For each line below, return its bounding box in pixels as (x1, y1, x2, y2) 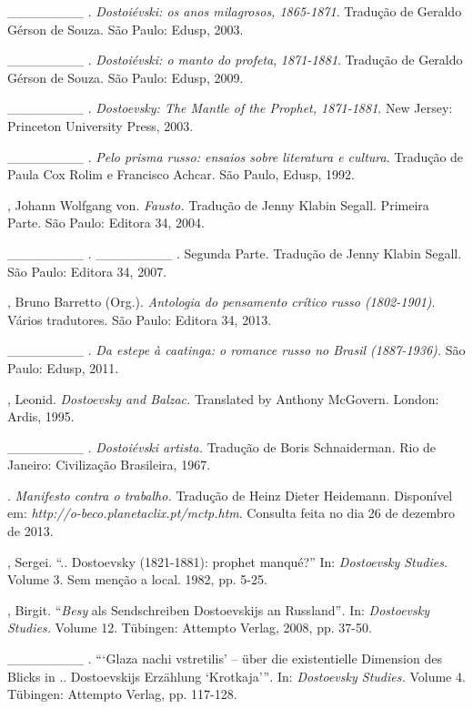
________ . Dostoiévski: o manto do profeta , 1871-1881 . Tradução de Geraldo (7, 50, 463, 69)
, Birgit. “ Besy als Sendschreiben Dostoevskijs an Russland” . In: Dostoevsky (7, 600, 429, 619)
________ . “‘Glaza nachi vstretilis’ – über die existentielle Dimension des (7, 649, 442, 668)
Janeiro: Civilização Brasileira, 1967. (7, 455, 211, 474)
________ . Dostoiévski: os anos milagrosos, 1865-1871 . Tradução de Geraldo (7, 2, 462, 20)
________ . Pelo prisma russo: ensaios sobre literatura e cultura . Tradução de (7, 147, 464, 166)
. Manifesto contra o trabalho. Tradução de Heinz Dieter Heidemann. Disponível (7, 485, 453, 504)
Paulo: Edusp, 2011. (7, 358, 119, 377)
